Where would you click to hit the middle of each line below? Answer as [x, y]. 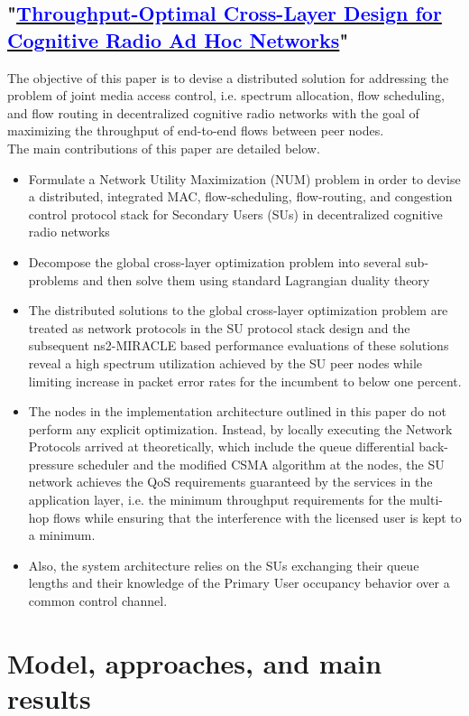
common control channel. [98, 601]
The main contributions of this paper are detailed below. [164, 148]
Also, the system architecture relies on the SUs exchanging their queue [224, 565]
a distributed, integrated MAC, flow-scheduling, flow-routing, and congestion [240, 196]
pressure [51, 464]
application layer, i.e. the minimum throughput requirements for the [217, 500]
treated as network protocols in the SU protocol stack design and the [219, 327]
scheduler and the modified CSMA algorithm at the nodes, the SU [261, 464]
